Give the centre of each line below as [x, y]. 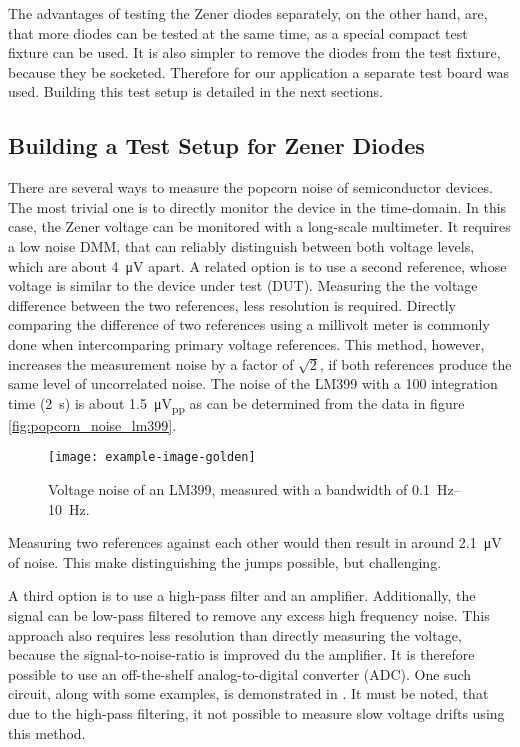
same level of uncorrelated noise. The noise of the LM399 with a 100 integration [253, 383]
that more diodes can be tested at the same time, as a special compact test [238, 32]
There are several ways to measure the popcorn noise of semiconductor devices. [250, 187]
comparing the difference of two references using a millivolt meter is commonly [249, 324]
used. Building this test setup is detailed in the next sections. [195, 91]
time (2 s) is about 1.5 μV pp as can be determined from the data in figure [236, 404]
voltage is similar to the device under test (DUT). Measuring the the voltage [243, 285]
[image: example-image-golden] [152, 457]
